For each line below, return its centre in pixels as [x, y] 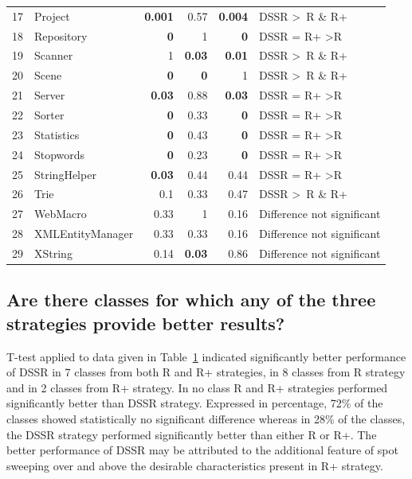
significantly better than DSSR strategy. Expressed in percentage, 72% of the [195, 403]
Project [52, 16]
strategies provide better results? [146, 323]
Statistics [57, 134]
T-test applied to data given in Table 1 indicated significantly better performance [206, 356]
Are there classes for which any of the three [191, 300]
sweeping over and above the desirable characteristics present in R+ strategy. [195, 465]
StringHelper [65, 174]
